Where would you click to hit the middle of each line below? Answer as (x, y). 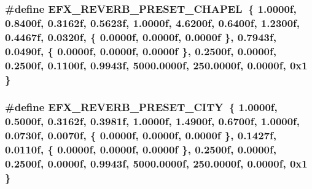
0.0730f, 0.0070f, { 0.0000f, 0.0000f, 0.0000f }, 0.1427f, (141, 135)
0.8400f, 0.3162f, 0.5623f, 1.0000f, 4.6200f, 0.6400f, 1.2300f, (153, 22)
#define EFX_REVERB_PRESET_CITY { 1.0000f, (141, 107)
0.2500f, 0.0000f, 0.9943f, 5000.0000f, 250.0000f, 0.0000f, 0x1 (156, 164)
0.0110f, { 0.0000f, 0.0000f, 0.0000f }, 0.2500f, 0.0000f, (141, 149)
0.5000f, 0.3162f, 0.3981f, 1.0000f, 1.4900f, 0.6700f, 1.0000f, (153, 121)
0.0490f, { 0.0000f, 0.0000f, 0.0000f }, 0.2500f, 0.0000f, (141, 51)
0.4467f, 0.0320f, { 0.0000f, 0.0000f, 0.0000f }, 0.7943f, (141, 37)
